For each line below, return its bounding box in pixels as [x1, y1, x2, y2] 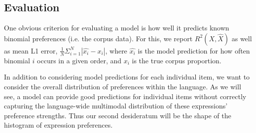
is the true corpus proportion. [132, 55, 221, 65]
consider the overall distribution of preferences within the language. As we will [4, 81, 241, 91]
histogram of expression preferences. [4, 120, 113, 130]
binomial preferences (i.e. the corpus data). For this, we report [4, 33, 193, 43]
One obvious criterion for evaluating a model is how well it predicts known [4, 23, 229, 33]
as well [231, 33, 252, 43]
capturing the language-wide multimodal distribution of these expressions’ [4, 101, 228, 111]
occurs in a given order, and [37, 55, 122, 65]
